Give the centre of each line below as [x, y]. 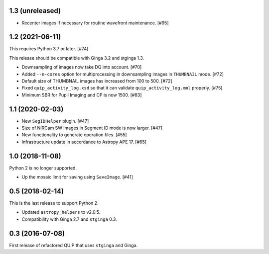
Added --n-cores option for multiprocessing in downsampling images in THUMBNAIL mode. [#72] [123, 74]
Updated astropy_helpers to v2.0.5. [61, 212]
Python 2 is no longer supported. [43, 168]
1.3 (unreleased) [35, 11]
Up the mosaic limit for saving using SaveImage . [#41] [77, 177]
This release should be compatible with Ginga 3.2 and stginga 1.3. [77, 58]
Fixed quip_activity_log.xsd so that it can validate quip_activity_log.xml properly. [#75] [122, 88]
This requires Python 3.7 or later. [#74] [49, 49]
